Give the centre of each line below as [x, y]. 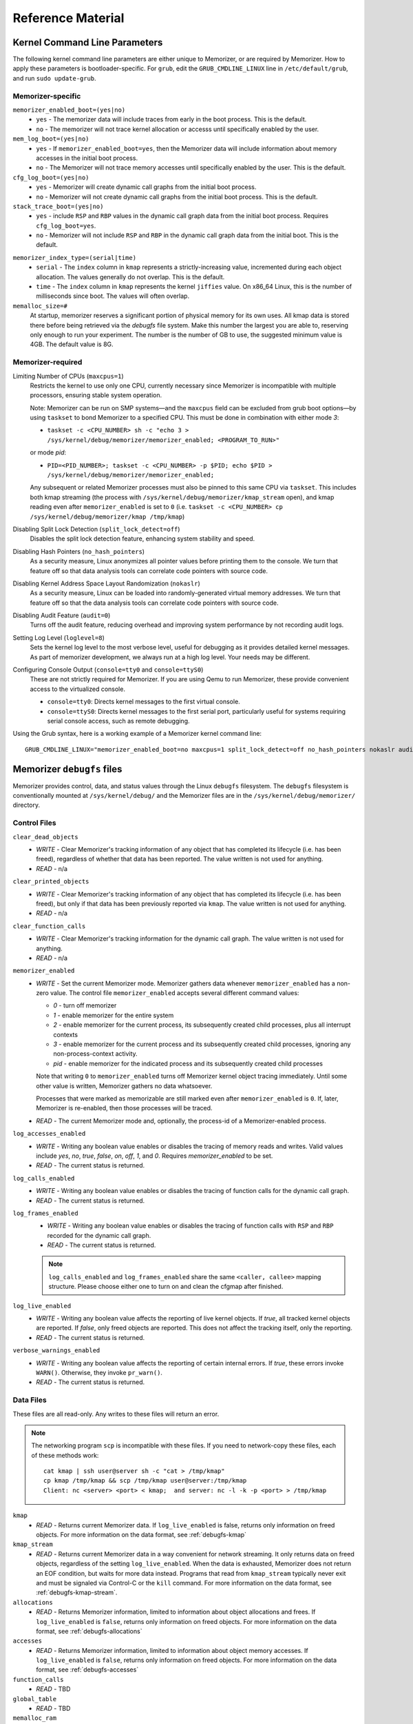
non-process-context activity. [95, 1054]
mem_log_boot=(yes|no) [51, 139]
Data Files [30, 1400]
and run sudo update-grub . [54, 78]
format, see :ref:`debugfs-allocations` [89, 1631]
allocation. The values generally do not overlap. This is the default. [130, 277]
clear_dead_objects [45, 837]
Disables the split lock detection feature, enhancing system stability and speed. [142, 539]
